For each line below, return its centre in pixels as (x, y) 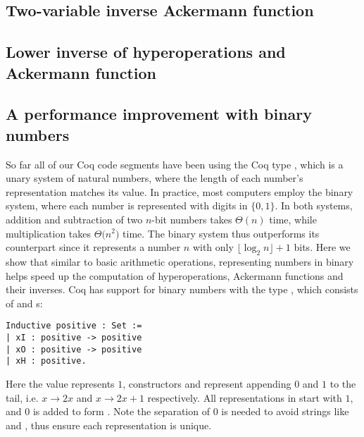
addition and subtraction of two (74, 219)
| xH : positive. (46, 361)
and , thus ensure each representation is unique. (109, 425)
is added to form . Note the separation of (121, 411)
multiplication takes (49, 233)
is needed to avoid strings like (285, 411)
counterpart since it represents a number (93, 247)
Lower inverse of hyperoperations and (146, 52)
